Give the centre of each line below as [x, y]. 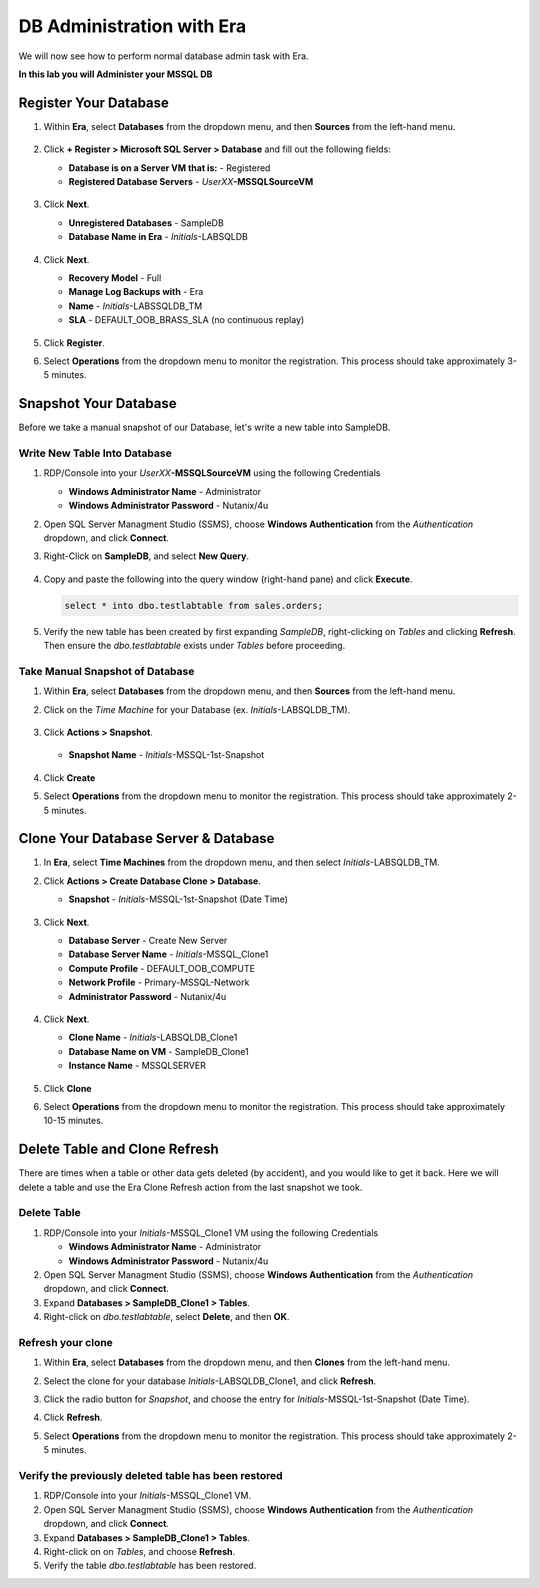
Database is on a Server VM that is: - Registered [169, 167]
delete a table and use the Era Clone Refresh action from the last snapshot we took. [190, 1187]
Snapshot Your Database [97, 403]
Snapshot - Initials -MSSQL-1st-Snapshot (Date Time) [178, 899]
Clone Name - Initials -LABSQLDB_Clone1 [153, 1037]
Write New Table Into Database [95, 453]
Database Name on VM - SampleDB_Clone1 [158, 1051]
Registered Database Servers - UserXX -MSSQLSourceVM [191, 182]
